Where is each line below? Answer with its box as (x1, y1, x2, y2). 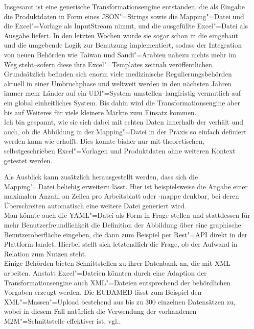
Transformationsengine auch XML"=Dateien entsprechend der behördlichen (4, 277, 231, 287)
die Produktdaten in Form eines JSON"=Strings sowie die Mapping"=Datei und (4, 11, 244, 21)
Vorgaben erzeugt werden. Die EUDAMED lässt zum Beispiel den (4, 287, 202, 297)
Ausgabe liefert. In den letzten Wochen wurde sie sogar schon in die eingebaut (4, 30, 238, 40)
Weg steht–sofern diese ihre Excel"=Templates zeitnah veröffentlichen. (4, 59, 214, 69)
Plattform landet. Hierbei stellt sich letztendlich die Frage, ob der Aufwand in (4, 239, 238, 249)
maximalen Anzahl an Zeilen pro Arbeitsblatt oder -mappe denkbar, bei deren (4, 191, 239, 201)
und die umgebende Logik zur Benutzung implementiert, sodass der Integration (4, 40, 242, 50)
